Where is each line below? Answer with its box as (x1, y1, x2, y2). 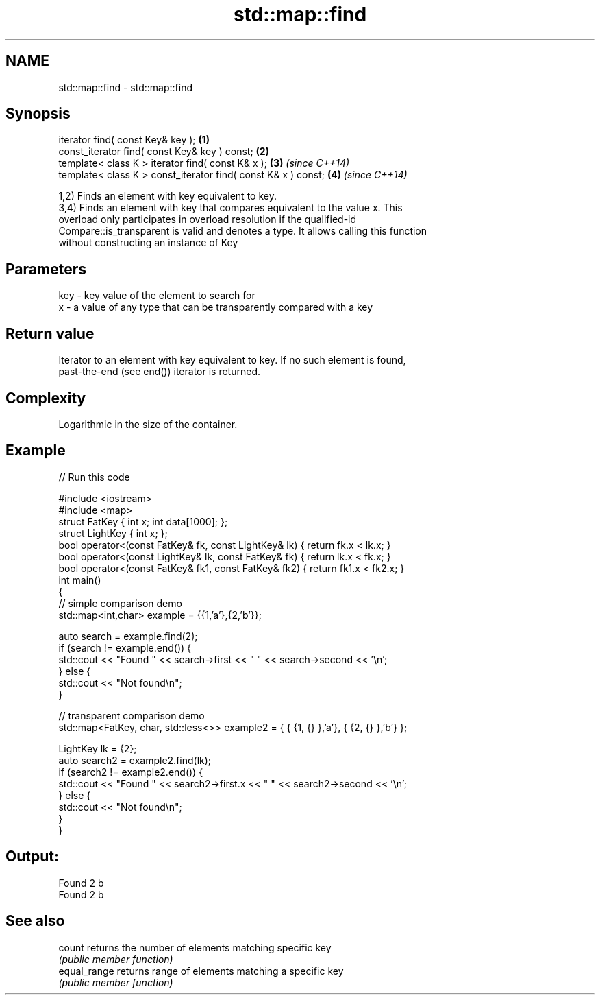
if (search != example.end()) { (58, 641, 192, 654)
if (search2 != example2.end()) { (58, 765, 203, 778)
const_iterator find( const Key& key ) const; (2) (58, 145, 269, 158)
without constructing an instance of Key (58, 237, 238, 249)
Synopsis (5, 105, 71, 123)
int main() (58, 573, 101, 586)
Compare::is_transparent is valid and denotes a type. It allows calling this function (58, 225, 427, 237)
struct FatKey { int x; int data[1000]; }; (58, 515, 228, 527)
